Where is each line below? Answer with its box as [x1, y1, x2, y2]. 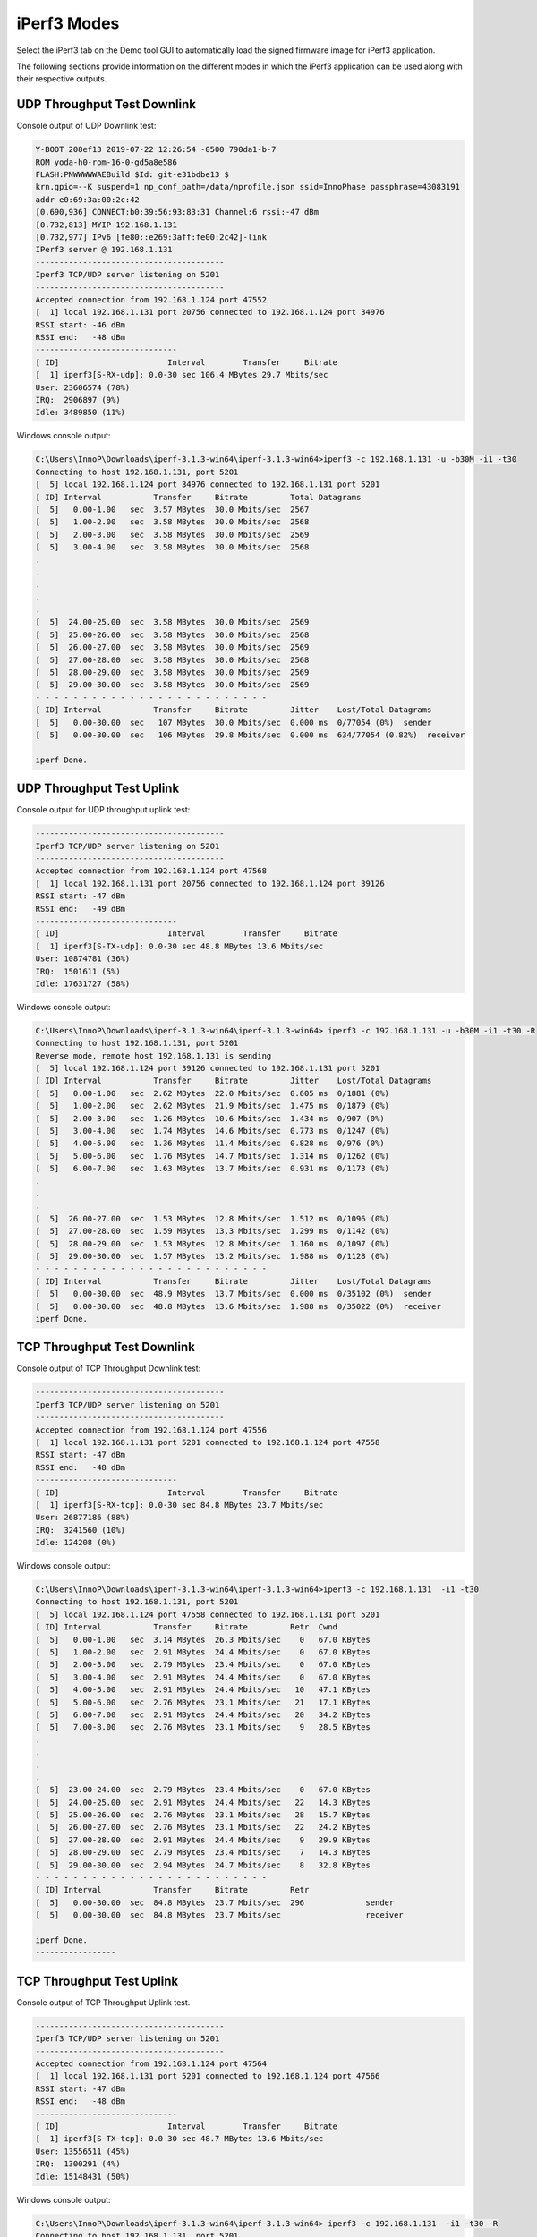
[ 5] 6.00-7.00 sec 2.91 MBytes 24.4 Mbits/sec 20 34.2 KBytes [35, 1709, 371, 1720]
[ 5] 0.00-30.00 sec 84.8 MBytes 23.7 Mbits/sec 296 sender [35, 1897, 395, 1908]
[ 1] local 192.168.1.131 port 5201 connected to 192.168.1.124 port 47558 [35, 1437, 380, 1447]
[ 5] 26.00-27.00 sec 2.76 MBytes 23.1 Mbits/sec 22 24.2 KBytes [35, 1822, 371, 1833]
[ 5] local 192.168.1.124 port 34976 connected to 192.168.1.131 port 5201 [35, 480, 380, 489]
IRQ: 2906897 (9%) [35, 395, 121, 405]
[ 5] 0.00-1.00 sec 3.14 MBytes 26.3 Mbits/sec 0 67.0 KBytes [35, 1634, 371, 1645]
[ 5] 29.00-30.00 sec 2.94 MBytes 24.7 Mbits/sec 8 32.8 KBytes [35, 1859, 371, 1870]
